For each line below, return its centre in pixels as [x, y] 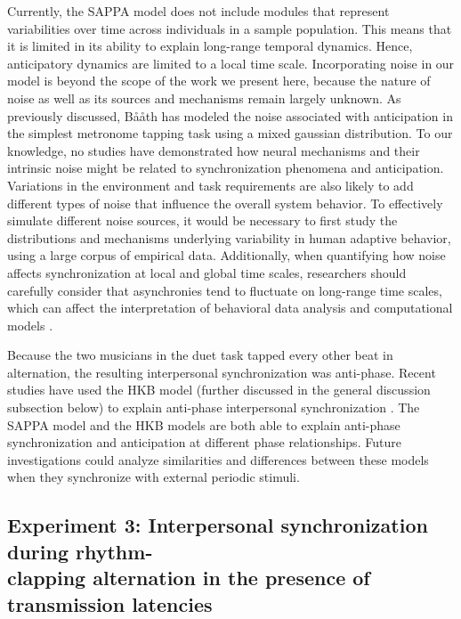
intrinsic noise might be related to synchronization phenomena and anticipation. [226, 168]
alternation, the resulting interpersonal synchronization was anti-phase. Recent [222, 372]
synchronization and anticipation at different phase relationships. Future [204, 442]
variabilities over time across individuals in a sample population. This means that [230, 28]
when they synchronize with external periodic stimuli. [154, 477]
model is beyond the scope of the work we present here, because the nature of [219, 81]
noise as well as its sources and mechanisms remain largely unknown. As [204, 98]
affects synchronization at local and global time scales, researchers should [207, 272]
